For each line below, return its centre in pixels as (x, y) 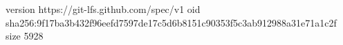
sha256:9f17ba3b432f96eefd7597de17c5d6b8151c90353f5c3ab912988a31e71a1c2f (171, 22)
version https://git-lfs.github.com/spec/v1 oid (103, 9)
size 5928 (25, 36)
